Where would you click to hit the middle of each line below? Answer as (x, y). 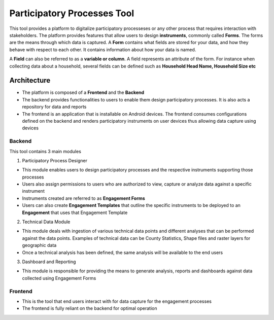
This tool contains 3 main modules (45, 151)
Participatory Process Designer (55, 160)
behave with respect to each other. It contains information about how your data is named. (103, 49)
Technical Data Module (46, 222)
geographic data (39, 245)
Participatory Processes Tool (72, 13)
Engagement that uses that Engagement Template (75, 212)
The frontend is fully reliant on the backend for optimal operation (90, 308)
